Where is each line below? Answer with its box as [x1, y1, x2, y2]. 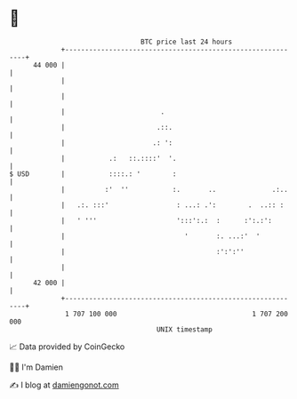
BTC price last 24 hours [140, 37, 233, 46]
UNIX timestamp [156, 324, 213, 334]
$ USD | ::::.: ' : [9, 169, 177, 179]
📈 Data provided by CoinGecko [9, 341, 125, 352]
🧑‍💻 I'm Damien [9, 362, 64, 372]
